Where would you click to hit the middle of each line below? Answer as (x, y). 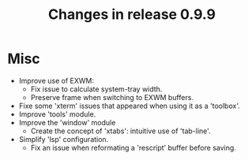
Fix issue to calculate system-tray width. (96, 89)
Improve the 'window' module (67, 122)
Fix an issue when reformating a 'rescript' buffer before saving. (133, 147)
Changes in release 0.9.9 (132, 15)
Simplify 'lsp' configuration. (64, 139)
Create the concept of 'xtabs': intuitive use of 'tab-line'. (120, 131)
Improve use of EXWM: (56, 80)
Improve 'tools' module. (57, 114)
